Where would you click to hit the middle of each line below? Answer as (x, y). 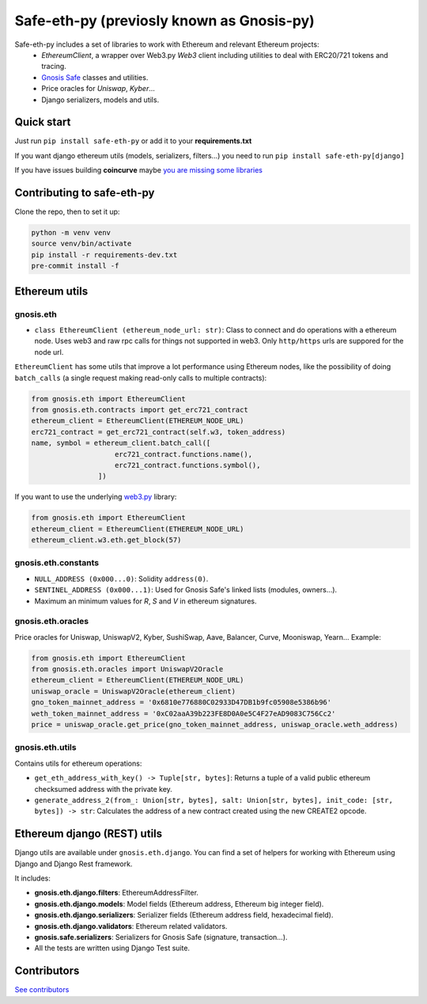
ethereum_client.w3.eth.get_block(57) (106, 540)
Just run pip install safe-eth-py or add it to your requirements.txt (133, 141)
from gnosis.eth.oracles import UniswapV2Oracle (127, 669)
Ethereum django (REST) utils (89, 834)
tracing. (54, 67)
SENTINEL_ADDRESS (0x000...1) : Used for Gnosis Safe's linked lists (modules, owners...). (186, 590)
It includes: (32, 878)
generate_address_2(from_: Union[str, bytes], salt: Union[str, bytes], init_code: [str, (213, 800)
